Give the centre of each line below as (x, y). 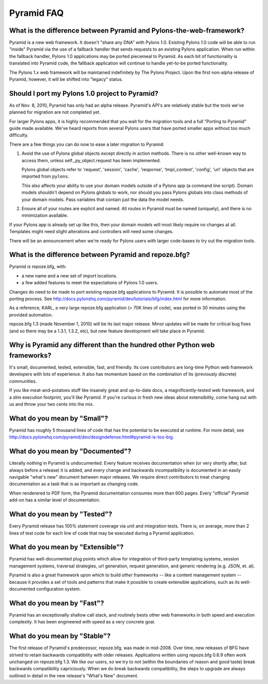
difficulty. (19, 135)
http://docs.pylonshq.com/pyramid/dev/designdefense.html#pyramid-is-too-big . (92, 437)
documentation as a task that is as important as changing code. (74, 484)
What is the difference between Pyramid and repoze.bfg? (100, 255)
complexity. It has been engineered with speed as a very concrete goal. (82, 622)
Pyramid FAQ (36, 13)
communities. (23, 381)
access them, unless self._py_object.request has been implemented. (91, 160)
